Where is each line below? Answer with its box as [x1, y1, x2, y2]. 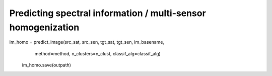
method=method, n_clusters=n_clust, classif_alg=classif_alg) [34, 50, 161, 56]
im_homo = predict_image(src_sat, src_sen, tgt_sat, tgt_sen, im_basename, [9, 39, 165, 45]
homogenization [9, 22, 80, 33]
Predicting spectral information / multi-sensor [9, 8, 206, 19]
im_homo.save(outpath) [22, 62, 72, 68]
